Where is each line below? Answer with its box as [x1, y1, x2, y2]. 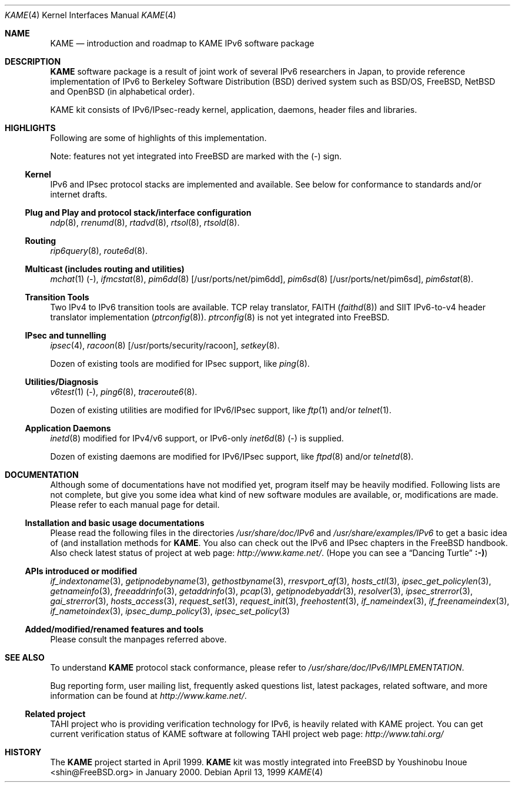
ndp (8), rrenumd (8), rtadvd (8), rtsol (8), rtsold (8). [50, 217, 240, 227]
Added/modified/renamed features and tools [25, 624, 203, 634]
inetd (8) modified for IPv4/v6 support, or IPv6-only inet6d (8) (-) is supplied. [50, 433, 344, 443]
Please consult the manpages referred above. [50, 634, 227, 644]
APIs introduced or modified [25, 566, 138, 576]
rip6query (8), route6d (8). [50, 246, 148, 256]
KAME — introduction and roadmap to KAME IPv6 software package [50, 38, 315, 48]
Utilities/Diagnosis [25, 377, 99, 387]
